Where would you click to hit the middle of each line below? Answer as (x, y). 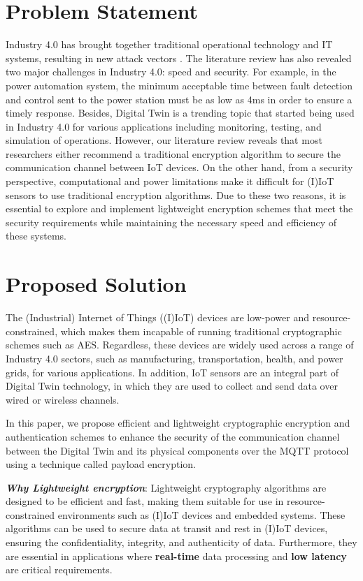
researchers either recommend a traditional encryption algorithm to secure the (173, 153)
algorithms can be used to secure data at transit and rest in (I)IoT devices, (167, 528)
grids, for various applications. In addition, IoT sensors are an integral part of (172, 372)
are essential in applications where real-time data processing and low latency (176, 556)
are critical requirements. (59, 569)
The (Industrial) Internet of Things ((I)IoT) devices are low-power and (157, 317)
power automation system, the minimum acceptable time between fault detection (179, 85)
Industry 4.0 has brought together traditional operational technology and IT (169, 44)
